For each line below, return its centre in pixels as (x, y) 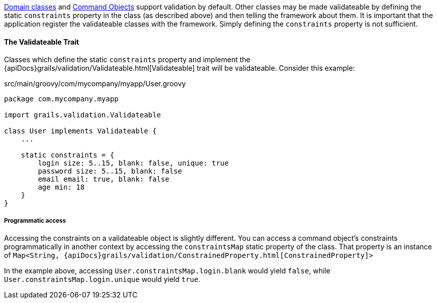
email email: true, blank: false (104, 179)
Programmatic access (35, 220)
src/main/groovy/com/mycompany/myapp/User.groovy (95, 84)
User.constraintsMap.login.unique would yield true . (102, 279)
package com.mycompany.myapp (61, 99)
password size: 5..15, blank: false (110, 171)
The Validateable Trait (41, 42)
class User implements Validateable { (80, 131)
